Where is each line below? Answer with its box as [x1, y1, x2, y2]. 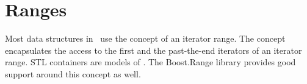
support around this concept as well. [5, 67, 141, 80]
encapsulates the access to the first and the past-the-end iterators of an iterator [5, 44, 302, 56]
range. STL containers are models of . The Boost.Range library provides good [5, 56, 296, 68]
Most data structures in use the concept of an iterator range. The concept [5, 32, 286, 45]
